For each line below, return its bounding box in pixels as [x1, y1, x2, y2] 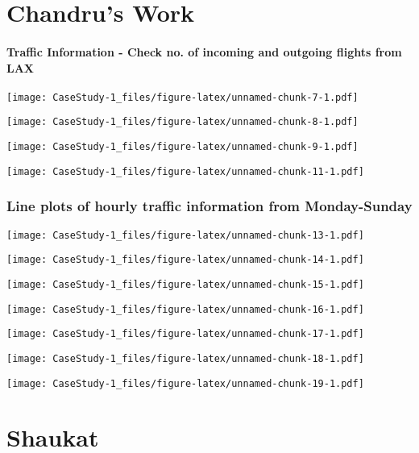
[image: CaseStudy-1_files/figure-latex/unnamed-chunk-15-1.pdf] [6, 278, 364, 290]
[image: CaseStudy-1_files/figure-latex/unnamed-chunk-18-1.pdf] [6, 352, 364, 364]
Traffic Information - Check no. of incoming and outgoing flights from [6, 43, 402, 60]
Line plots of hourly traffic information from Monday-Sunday [6, 196, 413, 216]
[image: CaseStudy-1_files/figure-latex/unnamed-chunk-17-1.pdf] [6, 328, 364, 340]
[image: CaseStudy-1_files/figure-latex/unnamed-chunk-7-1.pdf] [6, 91, 359, 103]
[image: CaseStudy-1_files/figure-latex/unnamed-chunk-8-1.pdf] [6, 116, 359, 128]
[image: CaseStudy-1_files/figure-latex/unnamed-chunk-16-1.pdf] [6, 303, 364, 315]
